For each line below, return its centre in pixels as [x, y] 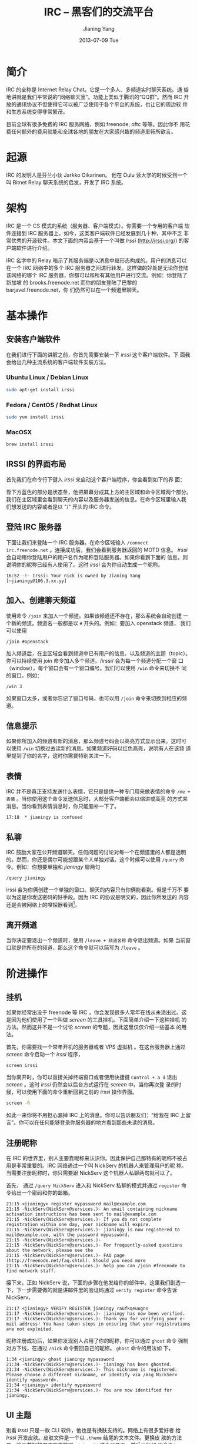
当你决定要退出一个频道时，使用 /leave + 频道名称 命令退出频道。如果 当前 [96, 940]
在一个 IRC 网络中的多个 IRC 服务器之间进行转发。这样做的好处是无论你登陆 [97, 267]
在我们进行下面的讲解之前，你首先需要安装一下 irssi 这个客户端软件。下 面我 [98, 355]
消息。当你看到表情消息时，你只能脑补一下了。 [63, 806]
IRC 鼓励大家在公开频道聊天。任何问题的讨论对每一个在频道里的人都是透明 [96, 852]
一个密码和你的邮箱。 [47, 1193]
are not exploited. [30, 1329]
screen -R [18, 1103]
